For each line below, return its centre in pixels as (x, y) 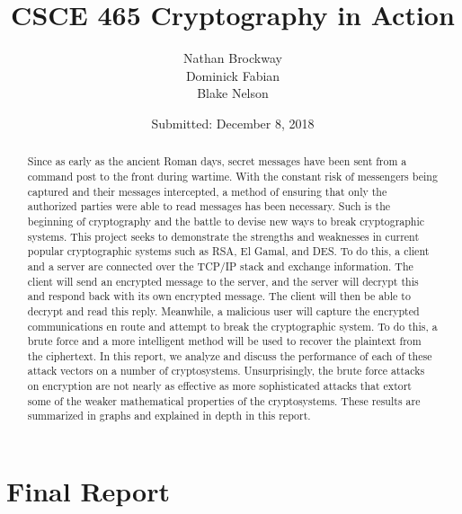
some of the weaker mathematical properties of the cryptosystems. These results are (224, 400)
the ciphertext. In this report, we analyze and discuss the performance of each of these (230, 355)
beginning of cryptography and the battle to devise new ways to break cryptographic (226, 221)
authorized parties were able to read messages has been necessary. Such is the (209, 206)
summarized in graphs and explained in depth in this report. (169, 416)
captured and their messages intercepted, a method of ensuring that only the (207, 191)
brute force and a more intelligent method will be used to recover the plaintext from (224, 341)
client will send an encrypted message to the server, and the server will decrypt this (223, 281)
